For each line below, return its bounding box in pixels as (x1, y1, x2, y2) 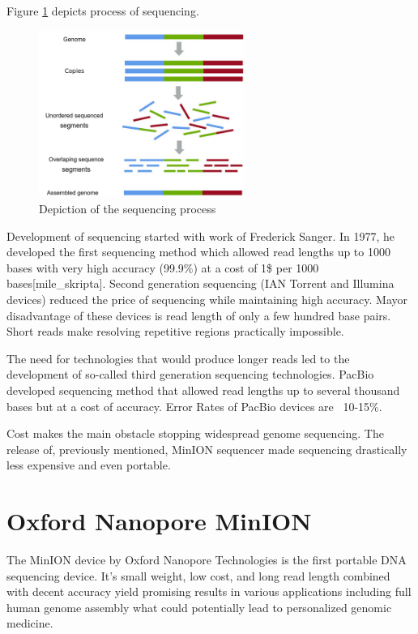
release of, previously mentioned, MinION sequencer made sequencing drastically (6, 440, 407, 457)
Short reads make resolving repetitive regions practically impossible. (6, 323, 344, 340)
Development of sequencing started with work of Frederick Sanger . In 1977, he (6, 227, 395, 244)
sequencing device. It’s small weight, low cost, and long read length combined (6, 567, 390, 584)
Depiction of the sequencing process (39, 200, 216, 217)
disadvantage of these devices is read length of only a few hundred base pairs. (6, 306, 391, 323)
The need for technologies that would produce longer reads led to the (6, 349, 350, 366)
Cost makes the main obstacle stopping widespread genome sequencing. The (6, 425, 384, 442)
